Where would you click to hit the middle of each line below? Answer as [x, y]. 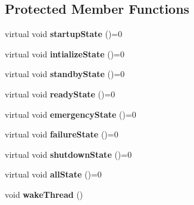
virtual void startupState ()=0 [64, 34]
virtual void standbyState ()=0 [65, 74]
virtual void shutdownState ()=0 [68, 154]
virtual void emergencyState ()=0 [71, 114]
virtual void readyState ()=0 [60, 94]
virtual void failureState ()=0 [62, 134]
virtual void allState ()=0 [53, 174]
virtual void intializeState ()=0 [65, 53]
